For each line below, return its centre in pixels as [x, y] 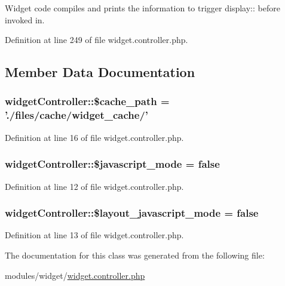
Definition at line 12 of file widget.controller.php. [94, 186]
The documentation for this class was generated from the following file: [135, 255]
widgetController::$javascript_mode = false [112, 164]
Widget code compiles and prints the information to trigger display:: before [142, 8]
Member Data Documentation [100, 72]
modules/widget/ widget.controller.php [75, 275]
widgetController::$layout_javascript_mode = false [132, 213]
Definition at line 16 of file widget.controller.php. [94, 137]
